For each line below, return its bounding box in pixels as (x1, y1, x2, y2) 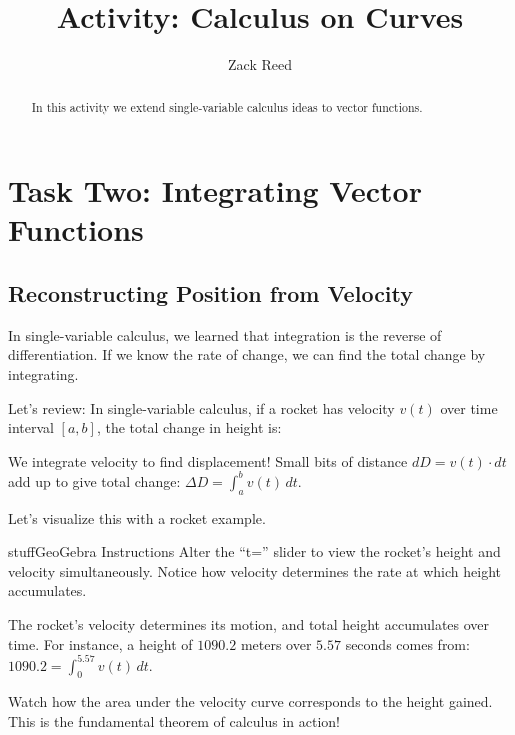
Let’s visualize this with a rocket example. (8, 507, 266, 528)
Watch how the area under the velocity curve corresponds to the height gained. (8, 691, 493, 712)
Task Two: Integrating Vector (8, 170, 422, 211)
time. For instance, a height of (8, 633, 193, 654)
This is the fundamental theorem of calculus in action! (8, 711, 340, 732)
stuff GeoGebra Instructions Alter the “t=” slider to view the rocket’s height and (8, 541, 501, 562)
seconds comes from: (345, 633, 470, 654)
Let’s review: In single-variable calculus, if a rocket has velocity (8, 397, 395, 418)
